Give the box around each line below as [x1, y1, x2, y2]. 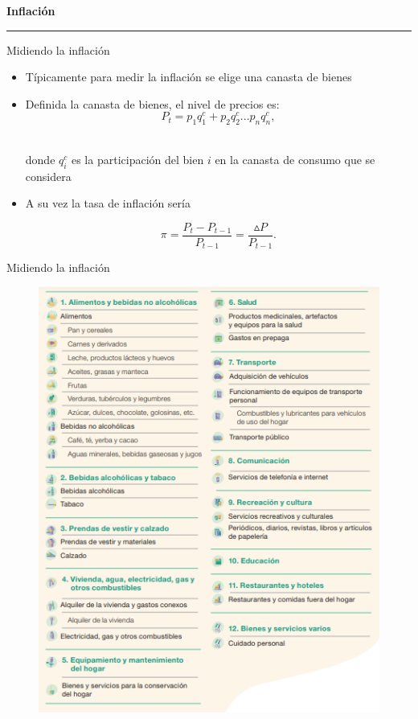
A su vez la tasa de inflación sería [25, 195, 191, 212]
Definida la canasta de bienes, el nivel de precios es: [25, 95, 280, 112]
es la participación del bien [71, 150, 204, 167]
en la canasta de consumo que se [215, 150, 375, 167]
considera [25, 167, 72, 184]
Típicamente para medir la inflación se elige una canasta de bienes [25, 68, 352, 85]
